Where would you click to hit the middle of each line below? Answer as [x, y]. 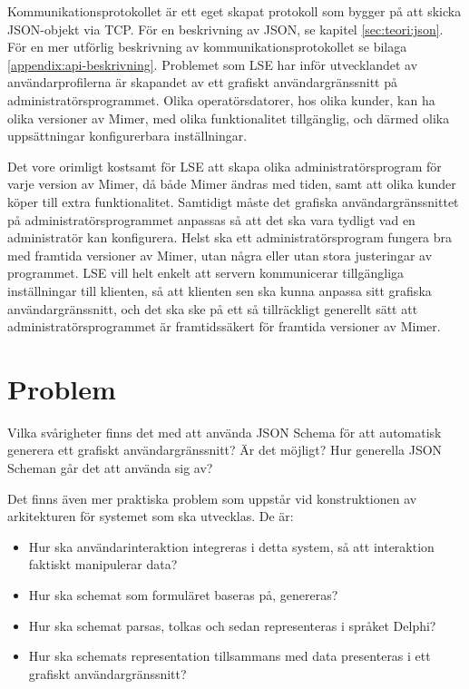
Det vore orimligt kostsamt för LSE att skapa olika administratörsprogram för [225, 166]
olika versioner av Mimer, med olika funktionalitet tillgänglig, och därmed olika [229, 118]
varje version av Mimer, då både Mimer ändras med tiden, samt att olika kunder [232, 184]
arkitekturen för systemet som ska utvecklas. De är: [151, 516]
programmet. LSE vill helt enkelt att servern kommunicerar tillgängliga [206, 273]
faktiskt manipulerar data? [103, 564]
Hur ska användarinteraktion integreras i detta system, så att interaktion [231, 546]
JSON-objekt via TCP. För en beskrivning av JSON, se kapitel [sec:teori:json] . [225, 29]
